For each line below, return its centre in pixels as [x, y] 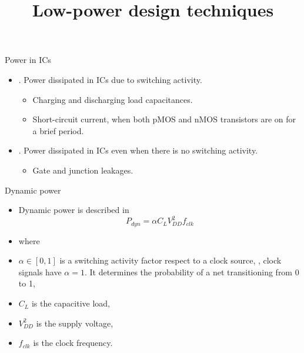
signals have [40, 272]
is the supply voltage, [75, 323]
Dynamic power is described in [74, 210]
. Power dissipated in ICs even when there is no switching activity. [138, 150]
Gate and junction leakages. [83, 170]
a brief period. [58, 130]
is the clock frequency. [73, 343]
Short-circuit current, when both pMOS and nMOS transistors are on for [164, 119]
